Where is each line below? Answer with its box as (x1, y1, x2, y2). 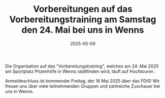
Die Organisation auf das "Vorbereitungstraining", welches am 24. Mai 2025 (5, 63, 159, 69)
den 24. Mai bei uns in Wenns (21, 25, 144, 35)
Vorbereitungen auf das (33, 3, 133, 15)
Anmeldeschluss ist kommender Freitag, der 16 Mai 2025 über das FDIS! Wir (5, 78, 160, 84)
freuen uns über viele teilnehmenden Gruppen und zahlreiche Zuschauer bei (5, 83, 160, 89)
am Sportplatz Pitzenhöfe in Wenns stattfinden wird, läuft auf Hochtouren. (5, 68, 155, 74)
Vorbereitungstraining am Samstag (9, 14, 157, 25)
